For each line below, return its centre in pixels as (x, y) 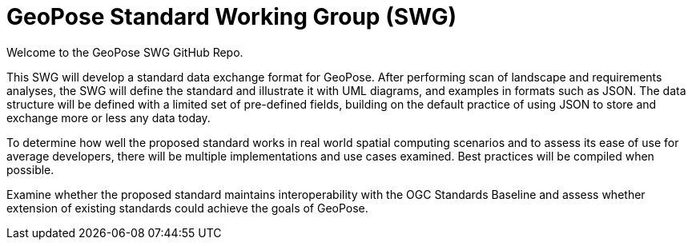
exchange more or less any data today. (109, 117)
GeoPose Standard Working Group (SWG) (231, 17)
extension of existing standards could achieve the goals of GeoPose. (187, 208)
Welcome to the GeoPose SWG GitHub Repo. (125, 52)
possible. (30, 169)
